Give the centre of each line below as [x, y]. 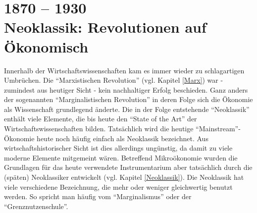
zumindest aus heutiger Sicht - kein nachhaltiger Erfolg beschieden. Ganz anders [126, 89]
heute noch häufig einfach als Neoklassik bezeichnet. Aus [123, 138]
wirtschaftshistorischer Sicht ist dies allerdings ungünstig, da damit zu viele [118, 148]
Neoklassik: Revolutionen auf [105, 27]
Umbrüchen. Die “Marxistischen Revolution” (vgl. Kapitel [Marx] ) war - [114, 80]
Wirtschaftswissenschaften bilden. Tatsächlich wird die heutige [99, 129]
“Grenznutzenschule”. [36, 206]
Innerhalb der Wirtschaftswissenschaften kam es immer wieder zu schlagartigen [124, 70]
